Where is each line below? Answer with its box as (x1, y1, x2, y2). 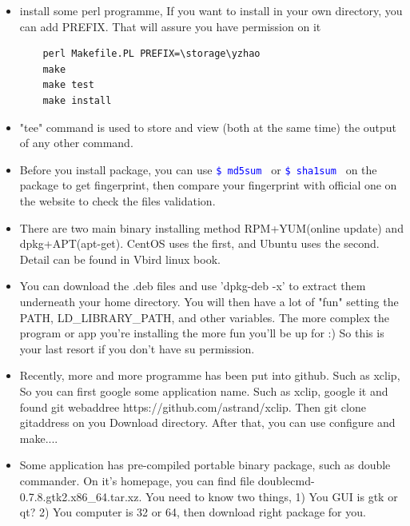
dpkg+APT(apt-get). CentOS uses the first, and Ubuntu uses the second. (19, 235, 380, 252)
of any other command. (19, 134, 133, 151)
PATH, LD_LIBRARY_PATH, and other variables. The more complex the (19, 309, 389, 325)
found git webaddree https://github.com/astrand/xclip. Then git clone (19, 398, 366, 415)
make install (42, 94, 112, 106)
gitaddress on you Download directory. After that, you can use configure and (19, 414, 396, 431)
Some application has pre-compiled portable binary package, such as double (19, 456, 391, 473)
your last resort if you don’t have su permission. (19, 340, 255, 357)
